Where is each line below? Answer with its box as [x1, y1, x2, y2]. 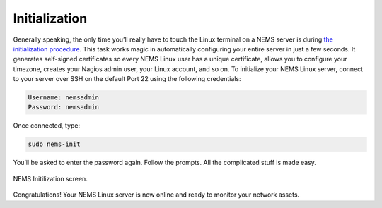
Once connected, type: [13, 121, 81, 130]
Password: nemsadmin [28, 103, 99, 111]
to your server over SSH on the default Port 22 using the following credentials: [13, 75, 241, 83]
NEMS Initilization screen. [13, 174, 88, 183]
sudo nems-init [28, 140, 81, 148]
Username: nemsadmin [28, 94, 99, 102]
